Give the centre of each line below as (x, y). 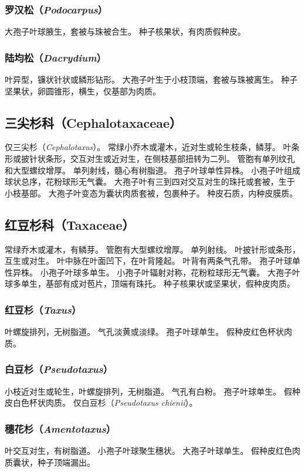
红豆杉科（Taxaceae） (70, 224)
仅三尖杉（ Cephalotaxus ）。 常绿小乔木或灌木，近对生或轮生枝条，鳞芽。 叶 (148, 147)
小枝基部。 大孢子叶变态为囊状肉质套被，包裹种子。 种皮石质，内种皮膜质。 (151, 193)
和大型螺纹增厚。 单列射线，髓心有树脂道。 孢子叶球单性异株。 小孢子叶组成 (152, 170)
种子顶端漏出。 (66, 462)
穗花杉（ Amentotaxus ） (60, 428)
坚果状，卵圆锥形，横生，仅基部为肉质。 (83, 91)
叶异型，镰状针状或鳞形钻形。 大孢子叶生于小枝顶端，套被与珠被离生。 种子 (151, 79)
